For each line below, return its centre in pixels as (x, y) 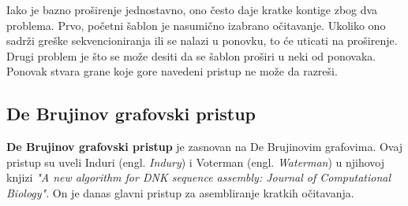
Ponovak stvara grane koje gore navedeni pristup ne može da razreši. (172, 71)
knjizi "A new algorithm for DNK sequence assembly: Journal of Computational (199, 177)
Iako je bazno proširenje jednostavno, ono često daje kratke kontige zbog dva (192, 9)
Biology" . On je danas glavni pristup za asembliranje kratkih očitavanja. (180, 192)
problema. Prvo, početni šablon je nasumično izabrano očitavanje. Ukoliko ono (196, 25)
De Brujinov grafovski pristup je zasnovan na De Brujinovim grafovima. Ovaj (205, 147)
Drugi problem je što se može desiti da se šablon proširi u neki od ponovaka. (191, 55)
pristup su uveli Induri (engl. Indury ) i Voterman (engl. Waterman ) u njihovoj (196, 162)
